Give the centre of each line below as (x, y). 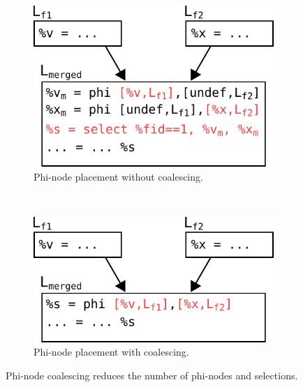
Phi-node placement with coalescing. (111, 352)
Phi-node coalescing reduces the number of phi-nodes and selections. (152, 375)
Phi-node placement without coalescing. (118, 176)
